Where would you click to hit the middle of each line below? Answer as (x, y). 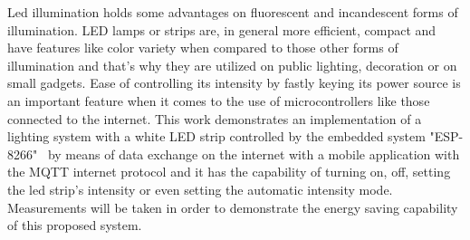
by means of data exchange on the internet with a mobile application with (254, 154)
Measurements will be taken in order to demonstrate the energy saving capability (233, 207)
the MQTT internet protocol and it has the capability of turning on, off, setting (229, 172)
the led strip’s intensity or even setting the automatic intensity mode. (200, 189)
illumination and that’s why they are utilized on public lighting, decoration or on (232, 65)
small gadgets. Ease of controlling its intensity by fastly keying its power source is (234, 83)
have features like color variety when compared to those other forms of (203, 48)
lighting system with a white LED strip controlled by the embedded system (216, 136)
